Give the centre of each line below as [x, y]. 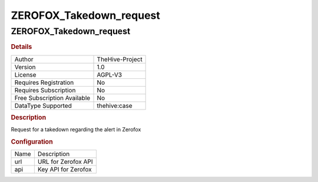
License [25, 75]
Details [21, 47]
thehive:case [115, 105]
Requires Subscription [45, 90]
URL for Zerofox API [65, 162]
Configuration [32, 142]
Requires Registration [44, 82]
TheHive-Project [120, 59]
